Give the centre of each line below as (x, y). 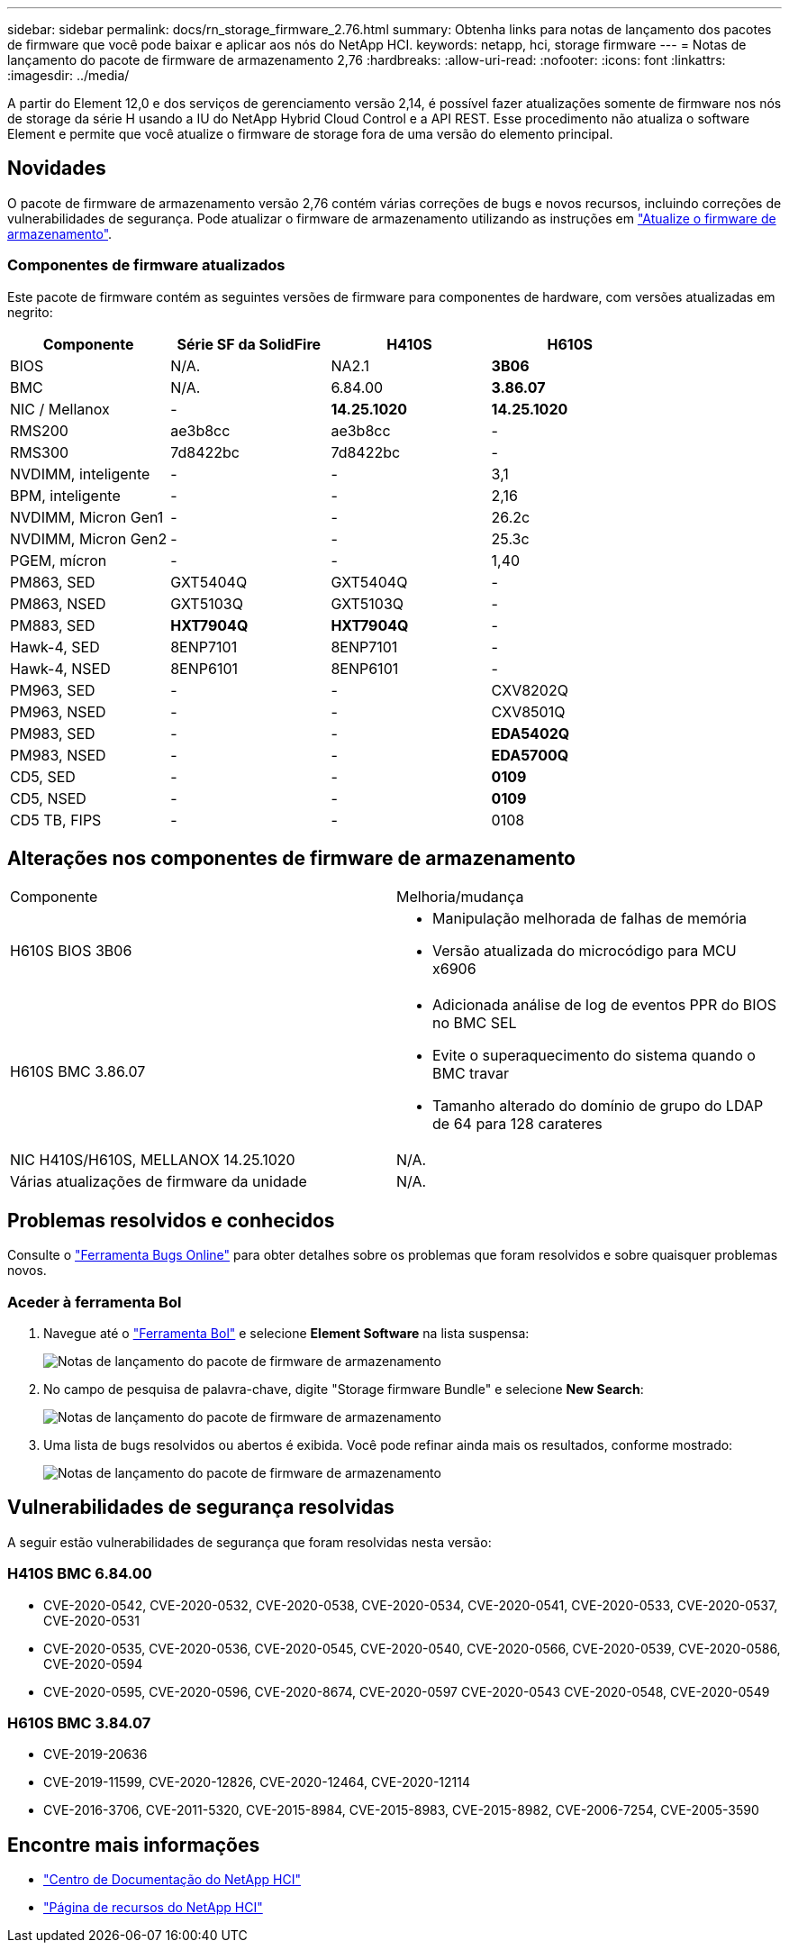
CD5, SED (43, 776)
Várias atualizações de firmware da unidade (159, 1182)
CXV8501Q (528, 711)
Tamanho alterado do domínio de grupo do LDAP (598, 1106)
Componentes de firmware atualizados (146, 265)
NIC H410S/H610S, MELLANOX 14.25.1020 (153, 1160)
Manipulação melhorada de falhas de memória (589, 919)
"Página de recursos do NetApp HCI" (153, 1908)
